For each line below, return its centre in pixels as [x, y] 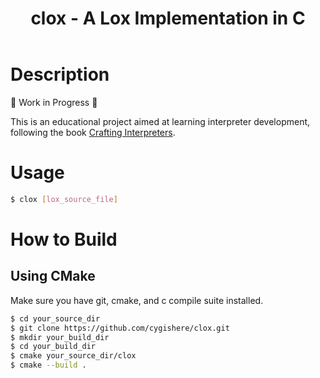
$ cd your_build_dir [53, 347]
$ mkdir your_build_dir [60, 337]
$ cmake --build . [48, 365]
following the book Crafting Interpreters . [93, 132]
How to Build [64, 239]
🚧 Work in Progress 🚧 [54, 102]
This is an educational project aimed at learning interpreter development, [160, 121]
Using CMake [53, 276]
